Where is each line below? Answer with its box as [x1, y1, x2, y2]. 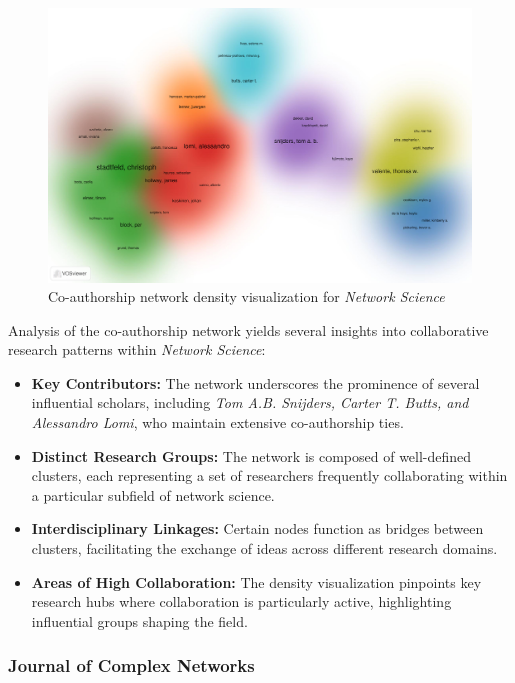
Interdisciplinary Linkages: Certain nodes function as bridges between [31, 518, 484, 539]
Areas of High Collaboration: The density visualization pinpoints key [31, 571, 482, 592]
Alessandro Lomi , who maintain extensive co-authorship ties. [31, 412, 404, 433]
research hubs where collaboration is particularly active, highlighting [31, 591, 452, 612]
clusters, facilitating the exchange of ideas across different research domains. [31, 538, 498, 559]
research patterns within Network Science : [8, 339, 266, 360]
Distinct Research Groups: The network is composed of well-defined [31, 445, 472, 466]
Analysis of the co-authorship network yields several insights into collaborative [8, 319, 489, 340]
